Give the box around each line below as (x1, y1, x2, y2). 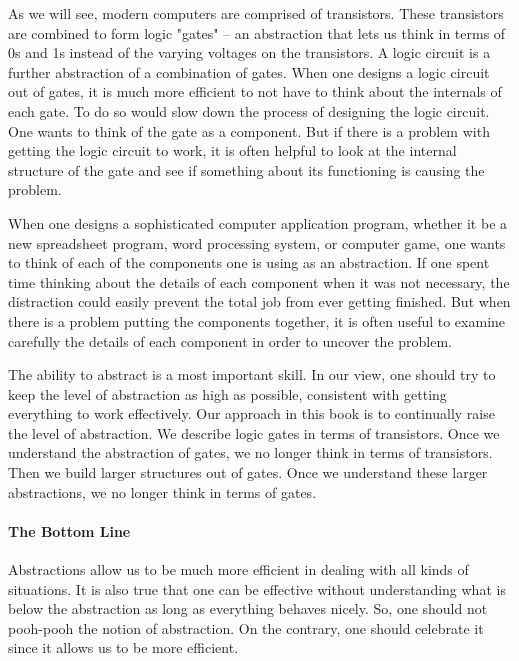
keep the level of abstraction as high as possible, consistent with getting (8, 383, 447, 404)
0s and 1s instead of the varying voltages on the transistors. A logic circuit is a (8, 42, 491, 63)
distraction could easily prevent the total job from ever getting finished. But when (8, 291, 511, 312)
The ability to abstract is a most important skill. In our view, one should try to (8, 364, 496, 385)
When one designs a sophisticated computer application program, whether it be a (8, 212, 508, 233)
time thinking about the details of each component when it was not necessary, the (8, 271, 510, 292)
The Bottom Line (8, 520, 131, 541)
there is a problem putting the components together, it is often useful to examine (8, 310, 506, 331)
